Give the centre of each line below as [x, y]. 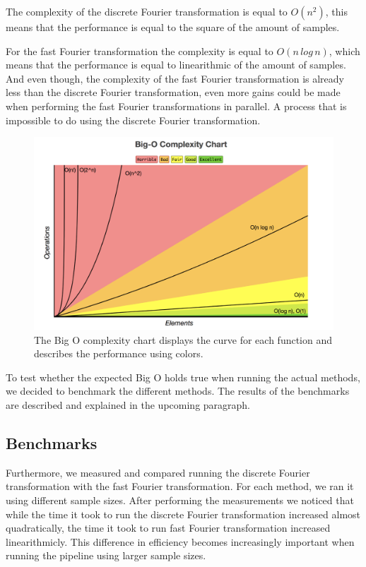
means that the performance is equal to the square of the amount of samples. [173, 27]
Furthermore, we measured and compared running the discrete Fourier [158, 472]
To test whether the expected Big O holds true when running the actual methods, [183, 377]
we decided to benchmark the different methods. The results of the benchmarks [178, 391]
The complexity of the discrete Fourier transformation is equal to [147, 11]
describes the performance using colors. [119, 353]
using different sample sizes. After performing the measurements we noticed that [180, 500]
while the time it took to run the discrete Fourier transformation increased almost [183, 514]
